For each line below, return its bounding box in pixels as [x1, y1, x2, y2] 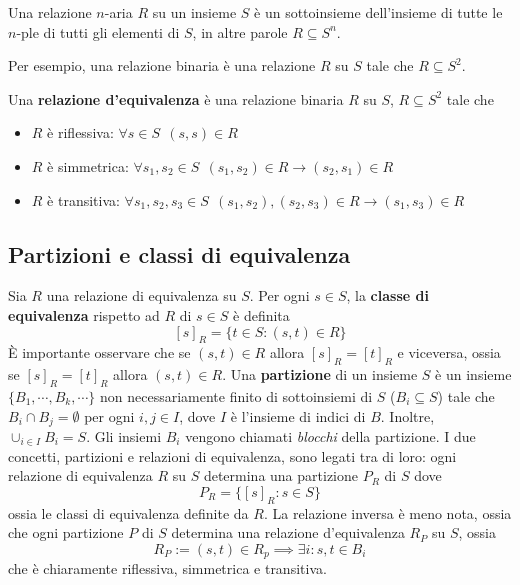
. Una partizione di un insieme [222, 364, 418, 385]
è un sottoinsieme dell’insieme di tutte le [254, 2, 503, 22]
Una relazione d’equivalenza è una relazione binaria [8, 88, 344, 109]
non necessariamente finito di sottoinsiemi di [99, 385, 373, 406]
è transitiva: [47, 189, 120, 210]
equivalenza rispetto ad [8, 304, 160, 325]
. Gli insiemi [86, 425, 162, 446]
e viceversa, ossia [397, 342, 501, 363]
